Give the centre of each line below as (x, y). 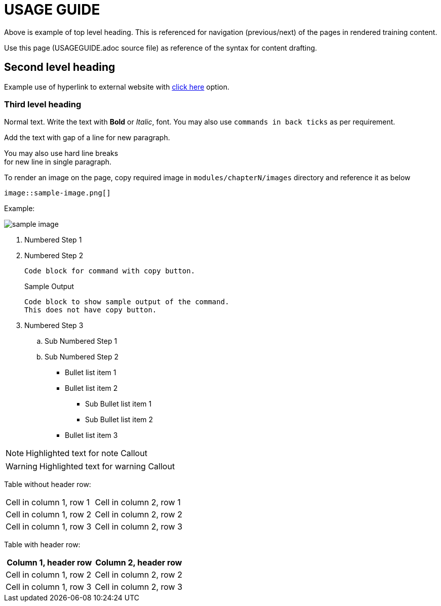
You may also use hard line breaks (61, 153)
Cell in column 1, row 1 (48, 502)
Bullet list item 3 (91, 435)
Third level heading (43, 104)
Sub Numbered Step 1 (81, 341)
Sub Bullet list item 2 (119, 420)
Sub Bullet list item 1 (118, 404)
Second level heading (60, 67)
